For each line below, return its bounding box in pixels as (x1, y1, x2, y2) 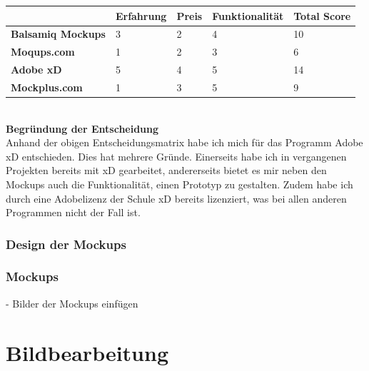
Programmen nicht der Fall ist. (6, 205, 141, 220)
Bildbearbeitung (6, 337, 169, 367)
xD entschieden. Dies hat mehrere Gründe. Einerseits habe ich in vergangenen (6, 148, 347, 163)
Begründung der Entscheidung (6, 121, 159, 136)
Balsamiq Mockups (11, 26, 106, 41)
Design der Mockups (6, 235, 126, 253)
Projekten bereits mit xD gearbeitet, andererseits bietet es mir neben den (6, 163, 327, 178)
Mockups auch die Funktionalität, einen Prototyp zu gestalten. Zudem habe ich (6, 176, 353, 191)
